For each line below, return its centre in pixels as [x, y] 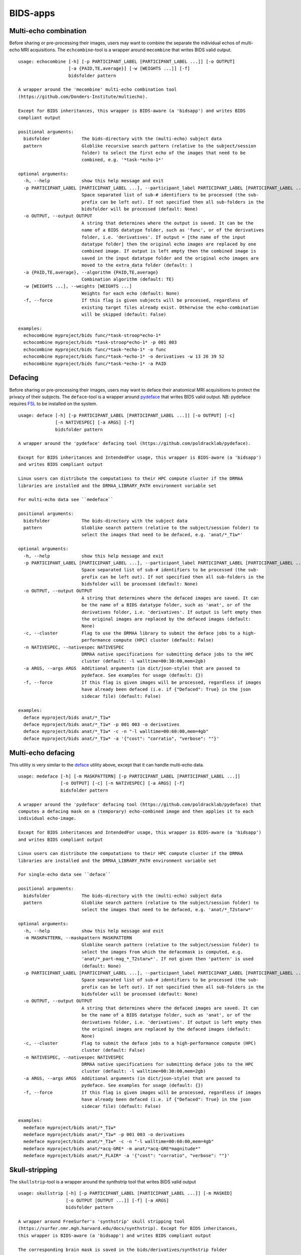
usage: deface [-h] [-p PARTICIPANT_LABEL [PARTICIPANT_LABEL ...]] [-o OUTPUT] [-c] [127, 415]
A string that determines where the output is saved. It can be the [168, 223]
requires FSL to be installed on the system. [53, 404]
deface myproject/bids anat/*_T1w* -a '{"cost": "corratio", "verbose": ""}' [121, 738]
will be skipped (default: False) [124, 314]
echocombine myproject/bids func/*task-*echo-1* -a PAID [95, 363]
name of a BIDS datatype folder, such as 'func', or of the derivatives [173, 230]
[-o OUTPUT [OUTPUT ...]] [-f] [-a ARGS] [117, 1200]
